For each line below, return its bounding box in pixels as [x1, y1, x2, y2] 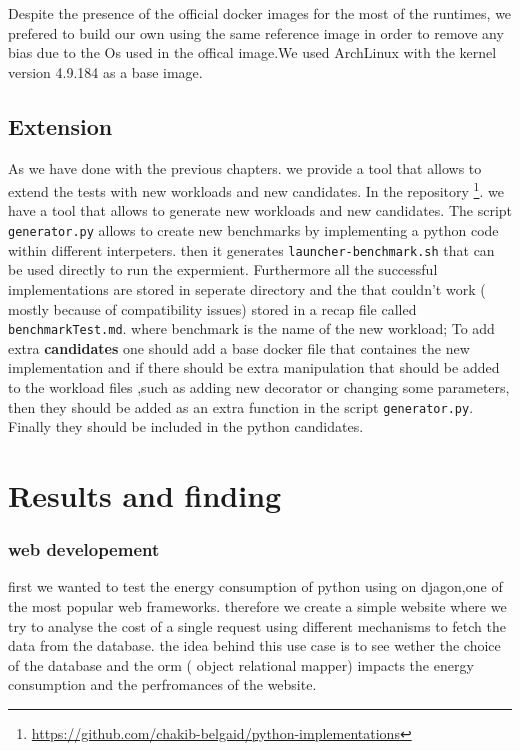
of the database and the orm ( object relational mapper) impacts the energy [8, 654, 474, 675]
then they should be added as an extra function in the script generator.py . [8, 396, 474, 417]
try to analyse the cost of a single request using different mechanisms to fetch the [8, 615, 506, 636]
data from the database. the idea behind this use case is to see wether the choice [8, 635, 501, 656]
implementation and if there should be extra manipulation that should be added [8, 357, 500, 378]
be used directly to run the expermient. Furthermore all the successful [8, 259, 438, 280]
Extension [8, 110, 113, 141]
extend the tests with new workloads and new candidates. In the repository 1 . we [8, 178, 504, 201]
